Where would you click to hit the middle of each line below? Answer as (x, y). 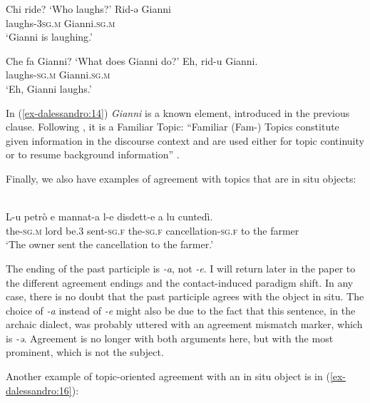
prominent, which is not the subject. (85, 352)
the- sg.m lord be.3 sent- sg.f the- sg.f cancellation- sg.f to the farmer (153, 230)
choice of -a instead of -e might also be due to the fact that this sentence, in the (181, 310)
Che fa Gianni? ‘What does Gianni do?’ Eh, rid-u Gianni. (132, 60)
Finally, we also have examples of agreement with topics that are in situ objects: (181, 178)
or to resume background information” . (93, 154)
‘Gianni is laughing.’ (49, 37)
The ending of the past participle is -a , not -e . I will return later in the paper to (181, 268)
